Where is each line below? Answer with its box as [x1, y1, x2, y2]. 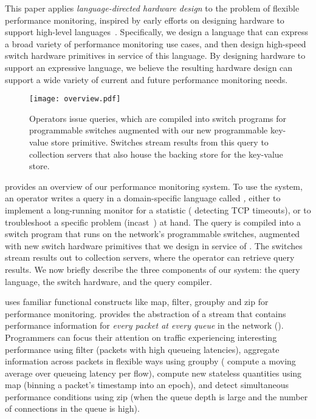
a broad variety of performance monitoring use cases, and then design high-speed [5, 37, 306, 50]
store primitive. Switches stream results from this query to [51, 136, 269, 148]
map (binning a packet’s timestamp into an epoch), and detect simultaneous [5, 378, 289, 391]
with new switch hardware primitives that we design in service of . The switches [5, 239, 303, 252]
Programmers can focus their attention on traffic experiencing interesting [5, 330, 277, 343]
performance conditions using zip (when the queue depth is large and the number [5, 390, 308, 403]
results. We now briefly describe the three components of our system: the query [5, 263, 300, 275]
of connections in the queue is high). [5, 402, 140, 415]
